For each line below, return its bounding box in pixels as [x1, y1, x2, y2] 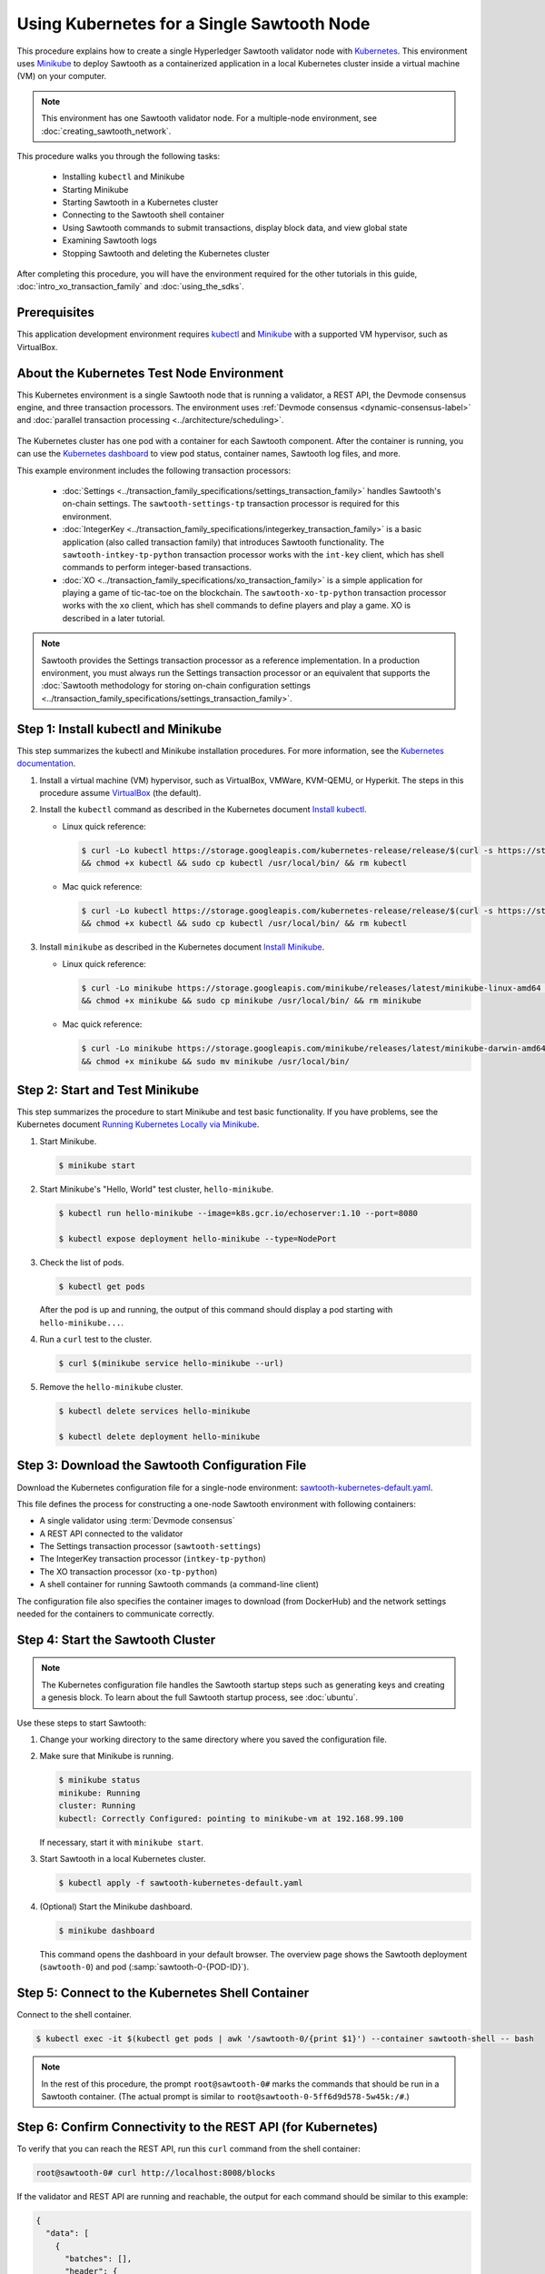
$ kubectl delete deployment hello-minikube [58, 1432, 261, 1442]
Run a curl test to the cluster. [39, 1333, 153, 1345]
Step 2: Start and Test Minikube [16, 1082, 200, 1098]
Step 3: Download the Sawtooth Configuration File [16, 1458, 307, 1474]
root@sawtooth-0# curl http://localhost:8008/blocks [35, 2168, 276, 2178]
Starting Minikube [62, 184, 129, 195]
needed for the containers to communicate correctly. [16, 1608, 215, 1619]
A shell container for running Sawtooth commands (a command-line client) [39, 1579, 320, 1590]
